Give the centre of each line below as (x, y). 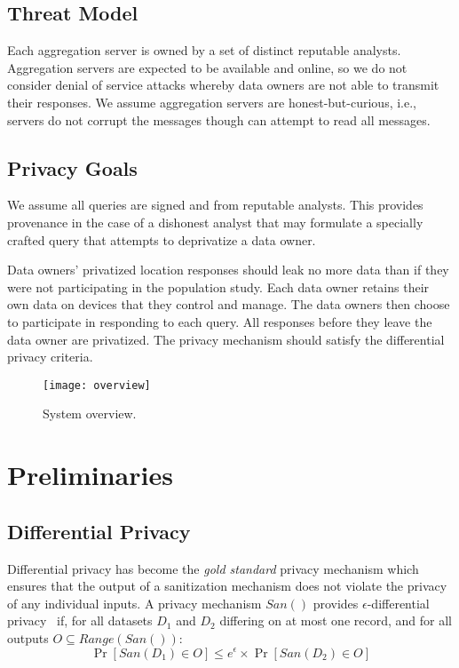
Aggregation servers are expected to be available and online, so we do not (207, 67)
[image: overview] (97, 385)
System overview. (90, 414)
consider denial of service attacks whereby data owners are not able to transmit (223, 85)
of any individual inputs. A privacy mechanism (135, 603)
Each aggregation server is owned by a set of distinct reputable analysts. (204, 50)
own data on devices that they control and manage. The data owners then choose (229, 304)
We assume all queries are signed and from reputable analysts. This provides (215, 205)
